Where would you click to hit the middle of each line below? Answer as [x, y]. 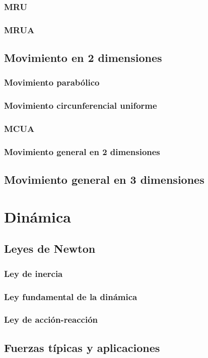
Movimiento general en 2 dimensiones [82, 151]
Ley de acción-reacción [51, 319]
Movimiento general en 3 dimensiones [104, 180]
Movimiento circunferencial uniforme [81, 105]
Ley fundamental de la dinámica [71, 296]
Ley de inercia [33, 273]
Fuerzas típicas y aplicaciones [82, 347]
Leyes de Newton [50, 248]
